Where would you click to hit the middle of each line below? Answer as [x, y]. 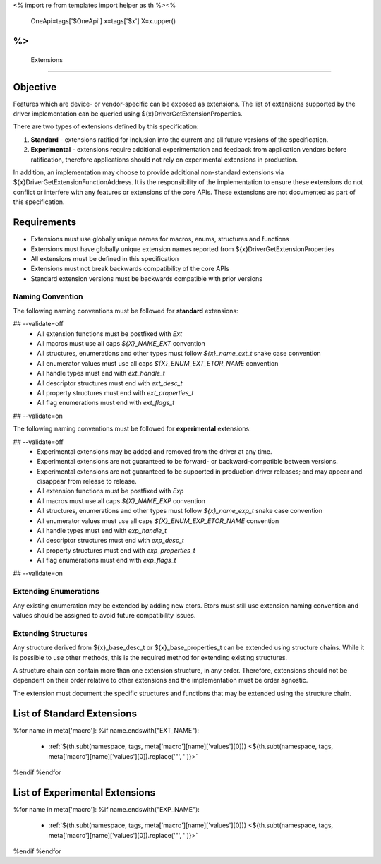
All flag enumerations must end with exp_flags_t [107, 560]
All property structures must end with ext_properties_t [115, 392]
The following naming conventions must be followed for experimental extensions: [132, 429]
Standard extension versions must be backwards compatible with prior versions [146, 278]
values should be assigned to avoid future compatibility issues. [104, 616]
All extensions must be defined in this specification [105, 258]
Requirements [45, 222]
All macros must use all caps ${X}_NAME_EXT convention [121, 343]
